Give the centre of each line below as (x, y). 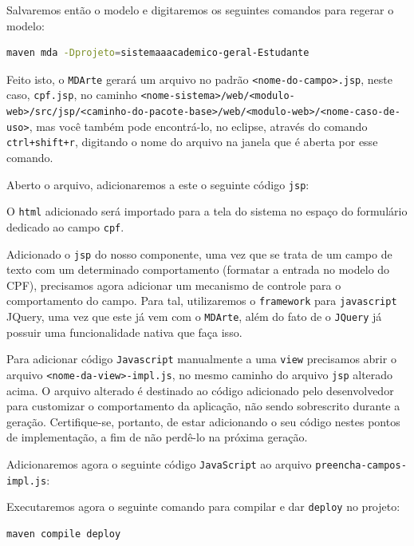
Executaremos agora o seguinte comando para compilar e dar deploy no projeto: (203, 506)
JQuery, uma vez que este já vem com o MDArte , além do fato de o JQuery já (194, 317)
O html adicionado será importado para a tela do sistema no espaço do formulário (207, 211)
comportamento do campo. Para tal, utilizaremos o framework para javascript (202, 301)
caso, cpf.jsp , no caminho (72, 95)
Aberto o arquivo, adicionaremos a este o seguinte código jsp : (158, 184)
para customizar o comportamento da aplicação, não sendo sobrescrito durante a (203, 406)
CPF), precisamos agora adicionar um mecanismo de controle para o (174, 285)
